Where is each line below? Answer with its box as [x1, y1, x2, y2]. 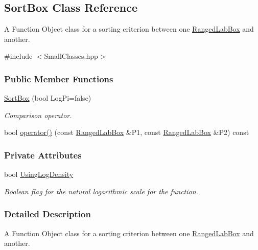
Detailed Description [4, 208, 91, 220]
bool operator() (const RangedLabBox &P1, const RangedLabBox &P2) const [4, 127, 249, 138]
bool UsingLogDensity [4, 169, 74, 179]
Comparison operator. [4, 109, 72, 120]
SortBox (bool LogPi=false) [4, 93, 91, 103]
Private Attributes [4, 148, 82, 161]
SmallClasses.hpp [44, 51, 98, 61]
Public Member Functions [4, 72, 113, 85]
